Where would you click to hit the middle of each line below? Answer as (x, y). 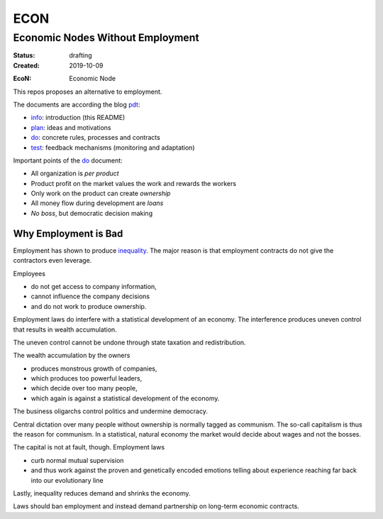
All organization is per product (75, 173)
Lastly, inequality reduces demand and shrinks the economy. (102, 493)
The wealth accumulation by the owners (72, 356)
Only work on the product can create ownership (101, 193)
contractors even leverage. (52, 261)
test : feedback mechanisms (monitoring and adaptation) (113, 147)
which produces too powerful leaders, (87, 378)
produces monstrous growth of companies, (94, 368)
